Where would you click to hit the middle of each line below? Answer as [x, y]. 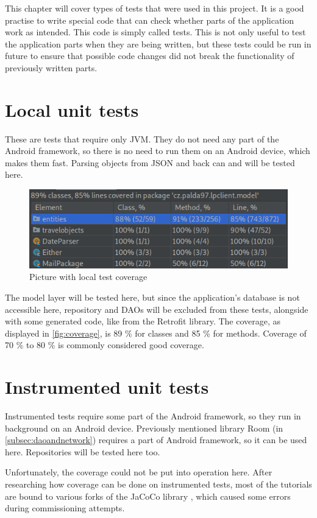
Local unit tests [72, 109]
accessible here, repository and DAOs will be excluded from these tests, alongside [157, 309]
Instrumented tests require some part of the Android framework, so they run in [153, 416]
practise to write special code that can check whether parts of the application [150, 20]
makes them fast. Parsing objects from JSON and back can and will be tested [150, 162]
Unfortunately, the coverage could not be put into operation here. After [139, 472]
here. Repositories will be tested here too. [83, 451]
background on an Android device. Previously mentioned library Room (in [144, 428]
